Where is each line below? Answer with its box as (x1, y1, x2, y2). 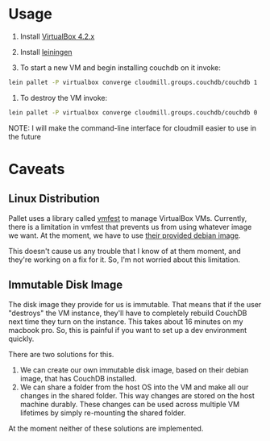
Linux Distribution (8, 192, 101, 206)
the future (8, 131, 42, 141)
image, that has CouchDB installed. (19, 373, 137, 383)
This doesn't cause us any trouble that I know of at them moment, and (8, 246, 242, 256)
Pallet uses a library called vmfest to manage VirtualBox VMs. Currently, (8, 213, 247, 223)
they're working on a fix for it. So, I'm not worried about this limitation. (8, 255, 240, 264)
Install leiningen (19, 47, 73, 56)
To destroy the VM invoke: (19, 93, 107, 102)
